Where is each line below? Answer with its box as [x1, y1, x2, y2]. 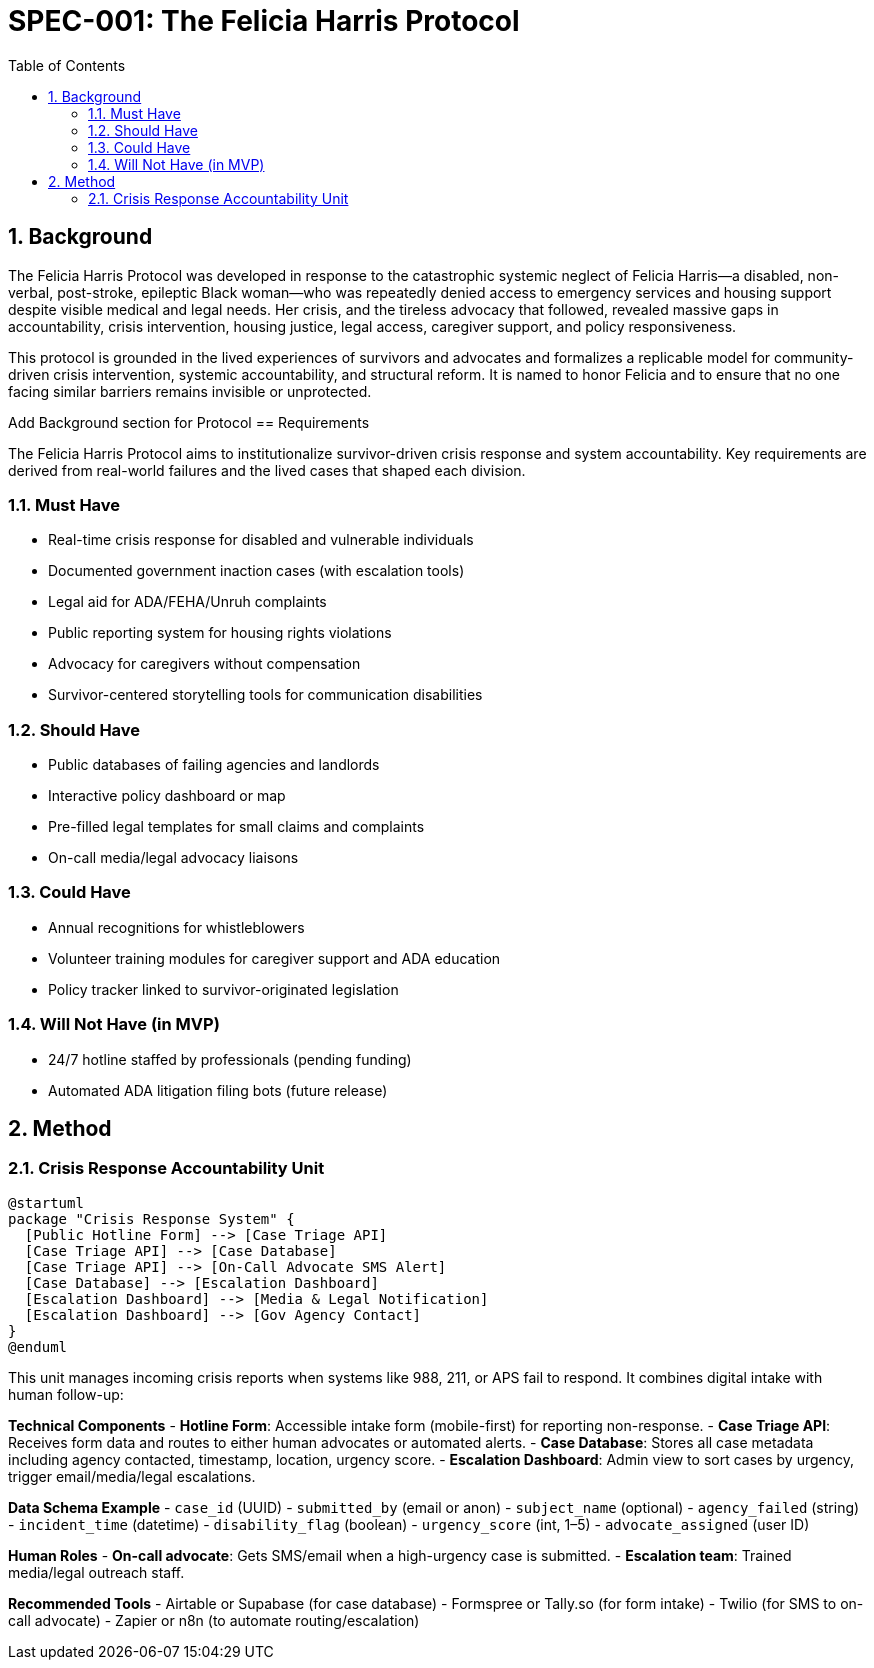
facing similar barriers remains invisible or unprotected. [8, 382, 372, 400]
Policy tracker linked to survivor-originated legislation [48, 980, 399, 998]
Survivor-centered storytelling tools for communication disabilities [48, 686, 483, 704]
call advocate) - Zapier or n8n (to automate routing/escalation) [8, 1611, 420, 1629]
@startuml [8, 1194, 84, 1211]
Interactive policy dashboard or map [48, 787, 286, 805]
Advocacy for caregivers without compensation [48, 655, 361, 673]
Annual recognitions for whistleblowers [48, 918, 305, 936]
